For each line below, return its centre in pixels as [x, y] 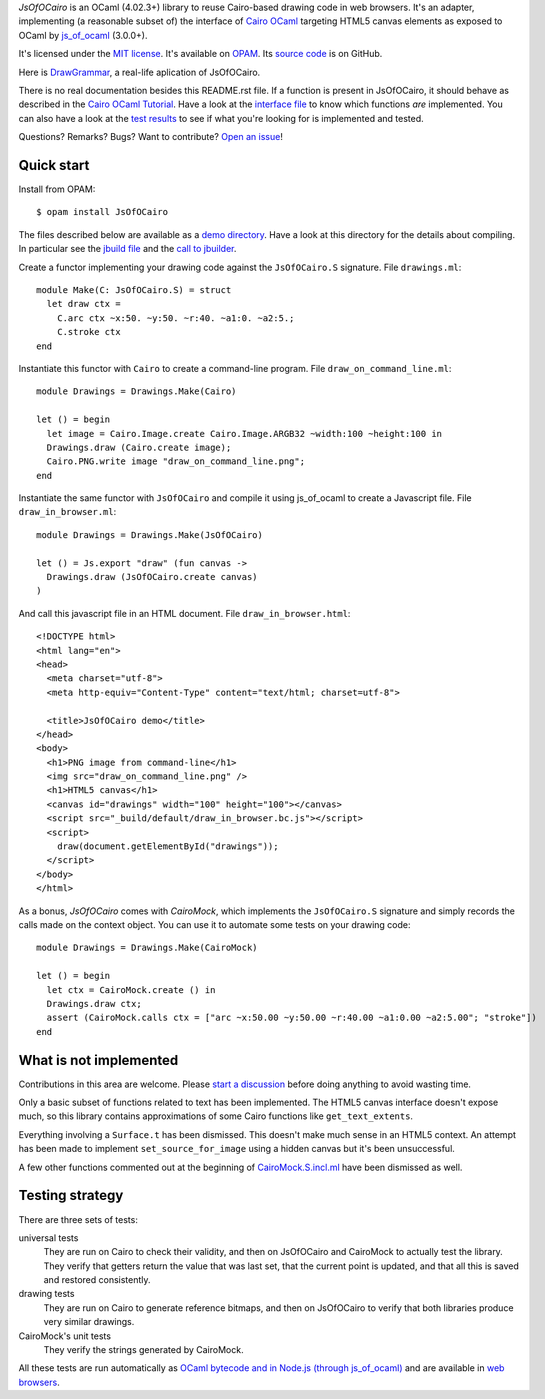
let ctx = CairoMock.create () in [131, 989]
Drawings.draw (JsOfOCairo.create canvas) [152, 577]
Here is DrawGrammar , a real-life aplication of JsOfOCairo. [139, 72]
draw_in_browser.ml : [67, 512]
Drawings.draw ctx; [94, 1003]
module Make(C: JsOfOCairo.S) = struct [134, 289]
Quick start [54, 165]
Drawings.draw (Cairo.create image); [139, 447]
